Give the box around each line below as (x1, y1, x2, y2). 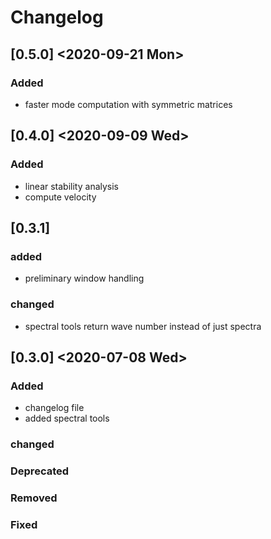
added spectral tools (24, 412, 110, 425)
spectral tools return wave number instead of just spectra (24, 320, 262, 332)
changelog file (24, 402, 85, 414)
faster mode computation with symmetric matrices (24, 98, 233, 110)
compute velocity (24, 191, 97, 203)
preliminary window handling (24, 272, 145, 285)
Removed (10, 491, 58, 505)
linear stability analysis (24, 180, 120, 192)
